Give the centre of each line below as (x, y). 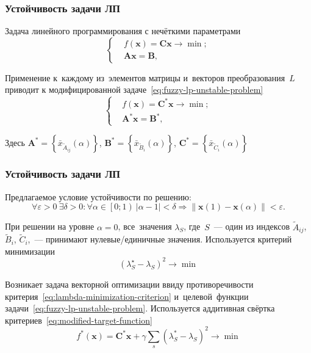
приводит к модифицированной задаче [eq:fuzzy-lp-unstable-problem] (134, 89)
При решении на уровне (50, 226)
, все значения (145, 226)
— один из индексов (252, 226)
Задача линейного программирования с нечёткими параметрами (123, 31)
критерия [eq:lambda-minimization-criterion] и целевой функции (127, 296)
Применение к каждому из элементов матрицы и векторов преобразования (145, 77)
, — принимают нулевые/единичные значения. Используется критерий (160, 239)
